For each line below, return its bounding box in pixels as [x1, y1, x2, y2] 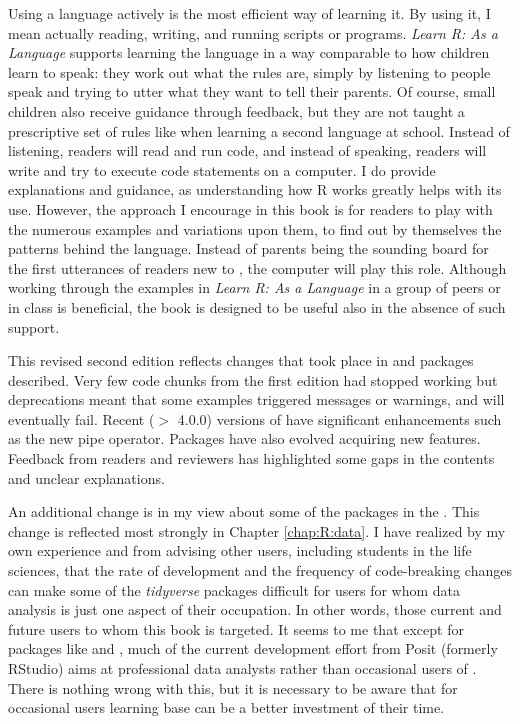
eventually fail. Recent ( [8, 408, 155, 429]
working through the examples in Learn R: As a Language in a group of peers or [8, 277, 501, 298]
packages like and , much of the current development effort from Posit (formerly [8, 638, 498, 659]
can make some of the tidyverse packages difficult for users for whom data [8, 579, 461, 600]
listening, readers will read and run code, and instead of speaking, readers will [8, 140, 487, 161]
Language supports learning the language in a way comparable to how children [8, 42, 490, 63]
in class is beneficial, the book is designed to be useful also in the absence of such [8, 296, 506, 317]
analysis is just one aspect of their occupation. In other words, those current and [8, 599, 502, 620]
